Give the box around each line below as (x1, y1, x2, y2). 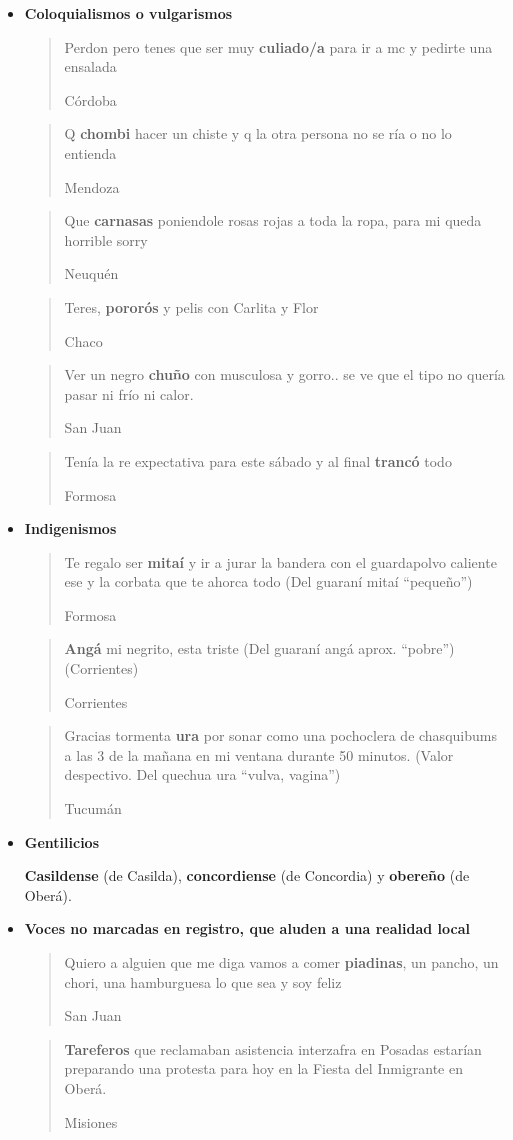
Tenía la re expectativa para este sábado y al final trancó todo (64, 450, 452, 471)
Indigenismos (24, 518, 117, 539)
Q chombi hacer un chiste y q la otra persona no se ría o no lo (64, 123, 452, 144)
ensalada (64, 56, 117, 77)
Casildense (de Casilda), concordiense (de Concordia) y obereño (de (24, 865, 470, 886)
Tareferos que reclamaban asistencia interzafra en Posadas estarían (64, 1038, 482, 1059)
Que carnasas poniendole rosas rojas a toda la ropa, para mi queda (64, 210, 482, 231)
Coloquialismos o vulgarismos (24, 3, 233, 23)
